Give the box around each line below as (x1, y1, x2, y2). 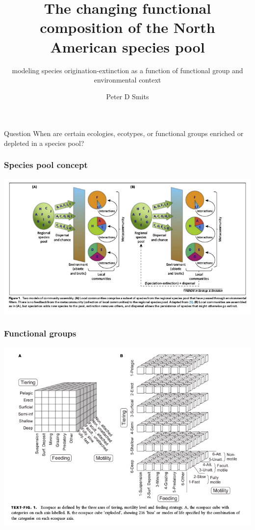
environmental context (94, 75, 161, 85)
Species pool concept (4, 159, 88, 171)
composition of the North (40, 17, 215, 37)
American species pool (50, 36, 205, 56)
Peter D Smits (106, 91, 149, 101)
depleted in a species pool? (4, 138, 84, 148)
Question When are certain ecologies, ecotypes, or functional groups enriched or (4, 128, 244, 139)
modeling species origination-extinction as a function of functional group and (12, 65, 243, 75)
